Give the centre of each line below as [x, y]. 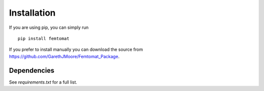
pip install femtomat [44, 38]
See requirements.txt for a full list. [43, 82]
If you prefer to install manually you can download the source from [76, 49]
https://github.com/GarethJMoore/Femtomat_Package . [64, 56]
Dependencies [32, 70]
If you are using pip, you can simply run [49, 27]
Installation [32, 13]
